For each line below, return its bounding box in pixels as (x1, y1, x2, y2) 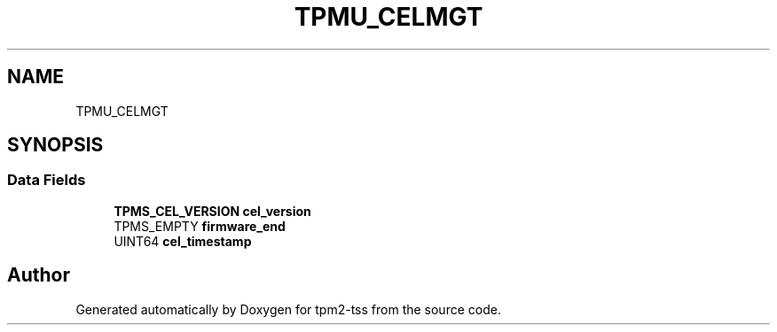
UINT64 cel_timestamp (114, 233, 252, 249)
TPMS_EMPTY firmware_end (114, 218, 286, 234)
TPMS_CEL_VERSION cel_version (114, 203, 311, 219)
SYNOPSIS (7, 134, 104, 157)
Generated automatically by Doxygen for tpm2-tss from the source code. (75, 301, 501, 317)
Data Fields (7, 171, 86, 189)
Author (7, 264, 70, 287)
